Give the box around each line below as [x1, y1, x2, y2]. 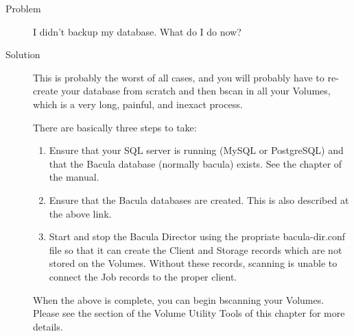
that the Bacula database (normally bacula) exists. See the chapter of [49, 156, 342, 170]
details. [33, 319, 63, 333]
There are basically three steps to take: [33, 120, 197, 134]
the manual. [49, 170, 99, 184]
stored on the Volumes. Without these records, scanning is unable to [49, 256, 338, 270]
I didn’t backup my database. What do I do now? [33, 24, 241, 38]
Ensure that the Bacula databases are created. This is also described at [49, 192, 349, 207]
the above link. [49, 206, 112, 220]
